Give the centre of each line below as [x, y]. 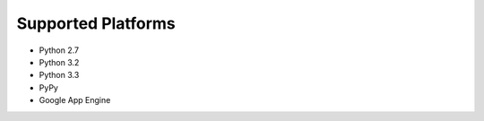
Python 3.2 [59, 62]
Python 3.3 [59, 75]
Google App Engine [75, 100]
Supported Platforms [96, 23]
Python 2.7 [59, 50]
